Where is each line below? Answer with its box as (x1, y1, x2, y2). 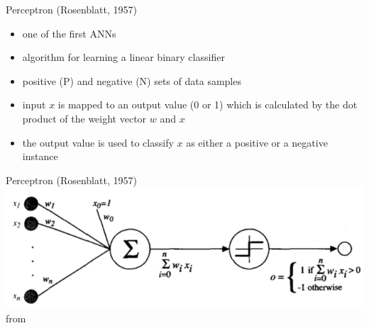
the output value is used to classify (22, 135, 174, 149)
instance (22, 149, 58, 164)
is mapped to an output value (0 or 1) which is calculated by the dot (57, 97, 358, 112)
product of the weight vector (22, 111, 147, 125)
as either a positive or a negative (186, 135, 328, 149)
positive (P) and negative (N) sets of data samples (22, 73, 241, 88)
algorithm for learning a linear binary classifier (22, 50, 225, 64)
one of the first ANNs (22, 26, 116, 40)
